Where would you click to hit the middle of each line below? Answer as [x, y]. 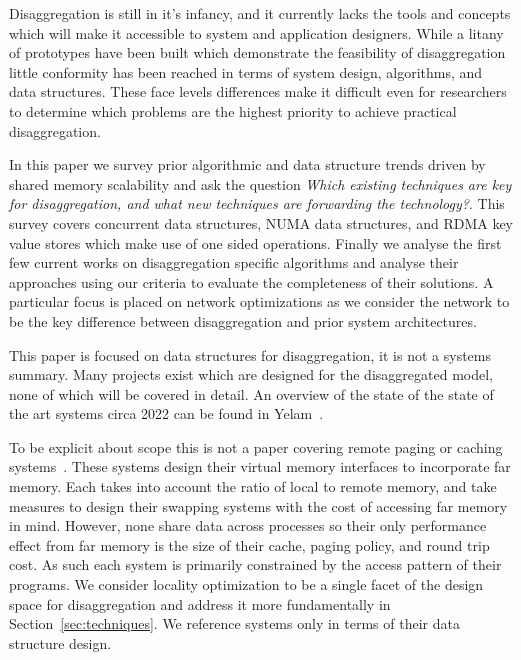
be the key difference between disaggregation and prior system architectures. [243, 320]
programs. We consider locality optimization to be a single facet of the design [246, 584]
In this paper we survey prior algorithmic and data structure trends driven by [247, 164]
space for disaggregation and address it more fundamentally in [200, 603]
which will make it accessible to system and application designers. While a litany [256, 32]
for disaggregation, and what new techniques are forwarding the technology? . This [257, 203]
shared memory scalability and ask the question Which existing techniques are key [260, 183]
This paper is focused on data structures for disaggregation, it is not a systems [250, 354]
